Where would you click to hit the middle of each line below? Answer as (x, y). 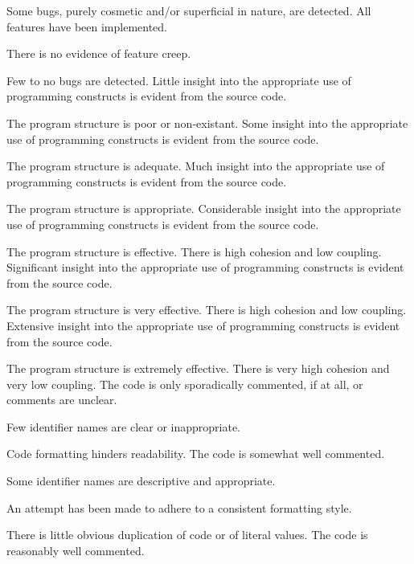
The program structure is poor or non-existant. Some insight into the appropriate (207, 123)
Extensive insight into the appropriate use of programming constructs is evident (203, 325)
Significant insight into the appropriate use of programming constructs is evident (205, 267)
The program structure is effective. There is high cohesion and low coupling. (194, 251)
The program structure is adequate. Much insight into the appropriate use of (196, 166)
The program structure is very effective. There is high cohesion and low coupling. (207, 310)
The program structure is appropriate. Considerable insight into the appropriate (204, 208)
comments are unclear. (62, 400)
